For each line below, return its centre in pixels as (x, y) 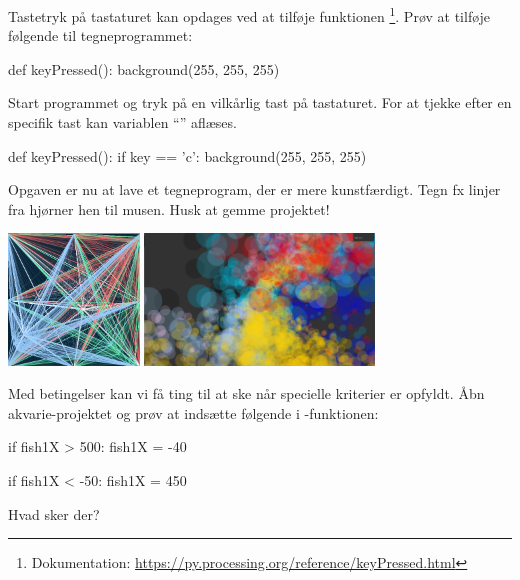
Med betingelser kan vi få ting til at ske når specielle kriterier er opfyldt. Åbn (246, 393)
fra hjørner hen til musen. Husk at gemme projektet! (169, 208)
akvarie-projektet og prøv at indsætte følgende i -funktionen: (193, 412)
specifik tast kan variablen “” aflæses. (122, 122)
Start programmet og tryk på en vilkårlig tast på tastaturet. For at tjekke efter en (260, 102)
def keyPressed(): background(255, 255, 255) (144, 68)
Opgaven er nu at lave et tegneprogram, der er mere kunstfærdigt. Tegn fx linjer (254, 189)
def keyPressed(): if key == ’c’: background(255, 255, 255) (187, 155)
